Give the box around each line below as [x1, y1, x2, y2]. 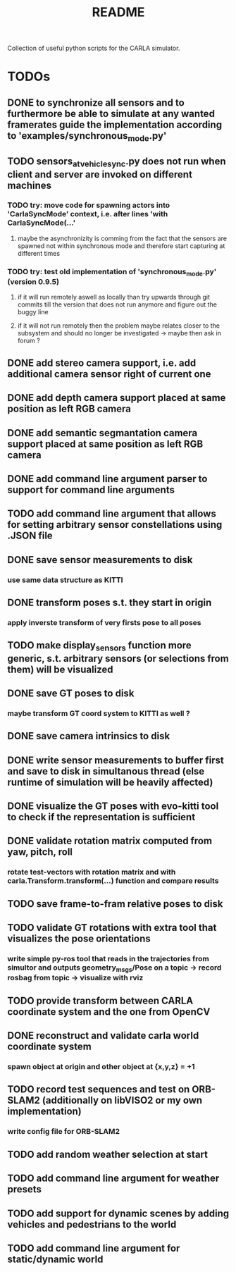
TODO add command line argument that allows [7, 508, 216, 520]
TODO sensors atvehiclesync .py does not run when [7, 156, 227, 169]
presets [7, 1183, 42, 1195]
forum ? [17, 336, 40, 345]
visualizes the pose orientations [7, 933, 151, 945]
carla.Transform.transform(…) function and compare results [7, 876, 219, 886]
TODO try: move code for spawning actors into [7, 200, 170, 210]
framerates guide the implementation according [7, 118, 223, 130]
